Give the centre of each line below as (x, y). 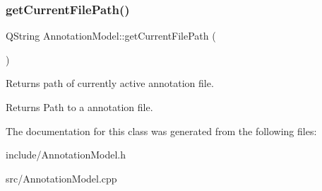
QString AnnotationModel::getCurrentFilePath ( (111, 36)
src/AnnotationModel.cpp (61, 178)
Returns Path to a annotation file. (79, 107)
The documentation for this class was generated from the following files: (161, 131)
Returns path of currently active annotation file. (110, 83)
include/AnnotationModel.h (66, 155)
